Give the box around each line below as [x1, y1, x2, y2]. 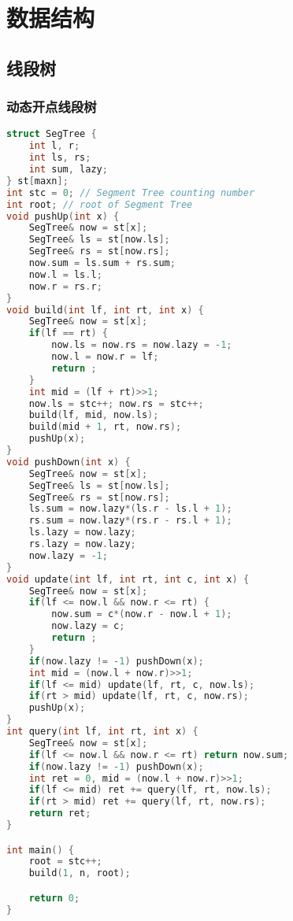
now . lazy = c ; [51, 620, 125, 632]
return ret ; [28, 808, 91, 819]
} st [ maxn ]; [6, 175, 69, 187]
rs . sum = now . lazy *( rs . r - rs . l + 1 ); [28, 515, 232, 527]
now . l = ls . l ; [28, 268, 102, 280]
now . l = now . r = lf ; [51, 351, 159, 362]
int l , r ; [28, 140, 80, 152]
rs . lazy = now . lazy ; [28, 538, 136, 549]
